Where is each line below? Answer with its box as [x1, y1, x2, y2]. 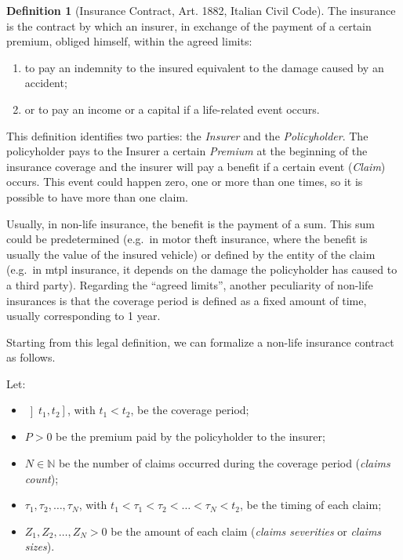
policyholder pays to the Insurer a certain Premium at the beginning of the [6, 143, 368, 159]
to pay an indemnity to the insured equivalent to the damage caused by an [24, 59, 384, 75]
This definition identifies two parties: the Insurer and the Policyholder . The [6, 127, 369, 144]
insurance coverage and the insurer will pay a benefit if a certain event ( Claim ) [6, 158, 386, 174]
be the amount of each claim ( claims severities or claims [111, 522, 382, 539]
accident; [24, 75, 67, 91]
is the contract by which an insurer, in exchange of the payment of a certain [6, 17, 372, 34]
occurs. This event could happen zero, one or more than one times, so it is [6, 173, 363, 190]
